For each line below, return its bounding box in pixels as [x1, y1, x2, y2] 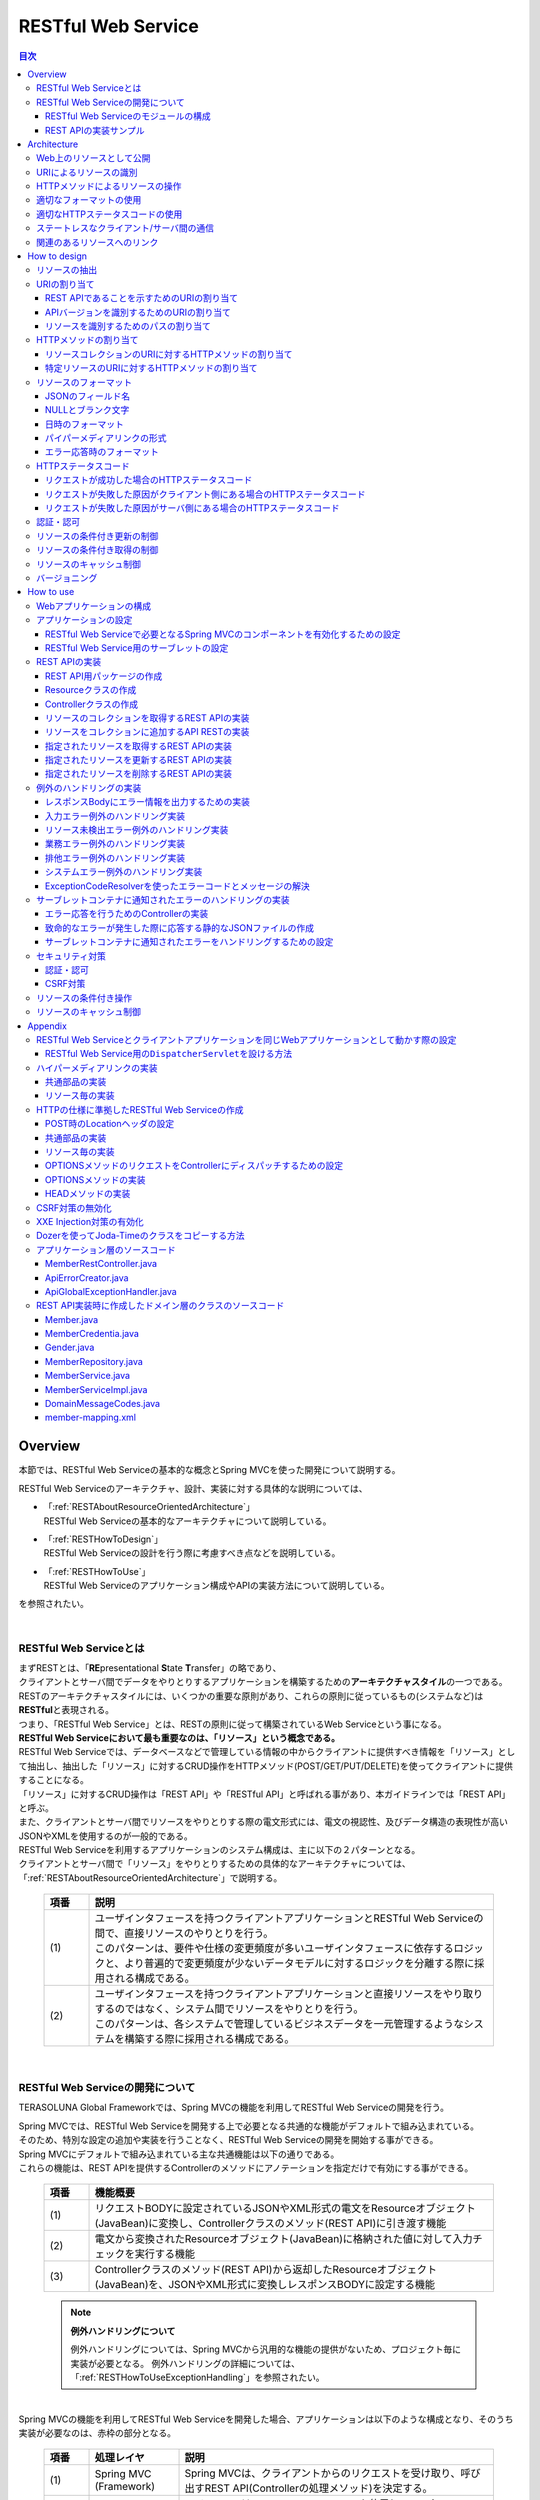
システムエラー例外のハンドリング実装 [45, 866, 203, 878]
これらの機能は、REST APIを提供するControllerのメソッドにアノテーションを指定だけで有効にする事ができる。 [18, 2161, 474, 2174]
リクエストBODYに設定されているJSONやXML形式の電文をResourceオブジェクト [94, 2201, 476, 2215]
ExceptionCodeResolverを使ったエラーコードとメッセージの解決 [45, 880, 310, 892]
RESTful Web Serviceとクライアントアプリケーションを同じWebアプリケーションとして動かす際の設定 [36, 1033, 457, 1045]
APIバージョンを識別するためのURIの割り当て [45, 306, 232, 318]
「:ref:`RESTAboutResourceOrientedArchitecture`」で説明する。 [18, 1871, 283, 1884]
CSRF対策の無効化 [36, 1201, 112, 1214]
